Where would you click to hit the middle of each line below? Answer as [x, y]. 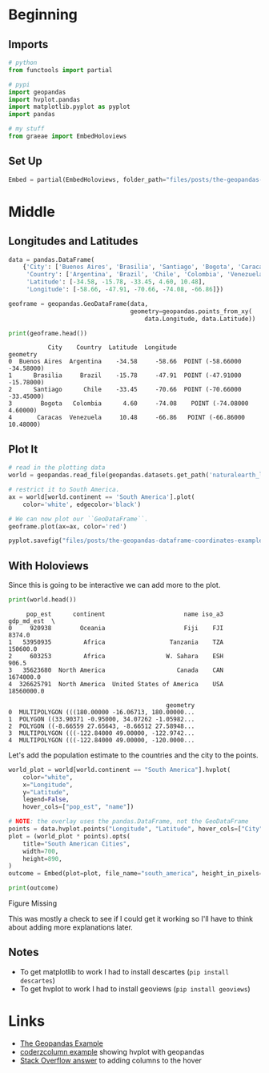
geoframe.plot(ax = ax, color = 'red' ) [68, 526]
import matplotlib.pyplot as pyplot [69, 107]
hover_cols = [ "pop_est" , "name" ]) [78, 807]
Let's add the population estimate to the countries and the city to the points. [133, 755]
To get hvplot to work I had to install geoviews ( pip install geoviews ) [135, 989]
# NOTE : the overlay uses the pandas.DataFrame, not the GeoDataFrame [128, 822]
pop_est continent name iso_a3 [125, 614]
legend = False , [46, 800]
